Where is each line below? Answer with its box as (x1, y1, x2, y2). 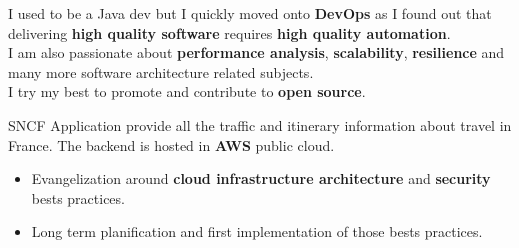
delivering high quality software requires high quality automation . (8, 22, 451, 43)
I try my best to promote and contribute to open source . (8, 81, 366, 102)
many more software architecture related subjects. (8, 61, 314, 82)
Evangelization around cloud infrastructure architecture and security (31, 168, 491, 189)
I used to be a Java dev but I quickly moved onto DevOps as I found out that (8, 3, 492, 23)
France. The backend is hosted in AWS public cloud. (8, 134, 335, 155)
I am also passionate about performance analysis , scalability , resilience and (8, 42, 505, 63)
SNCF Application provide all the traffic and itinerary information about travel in (8, 114, 512, 135)
